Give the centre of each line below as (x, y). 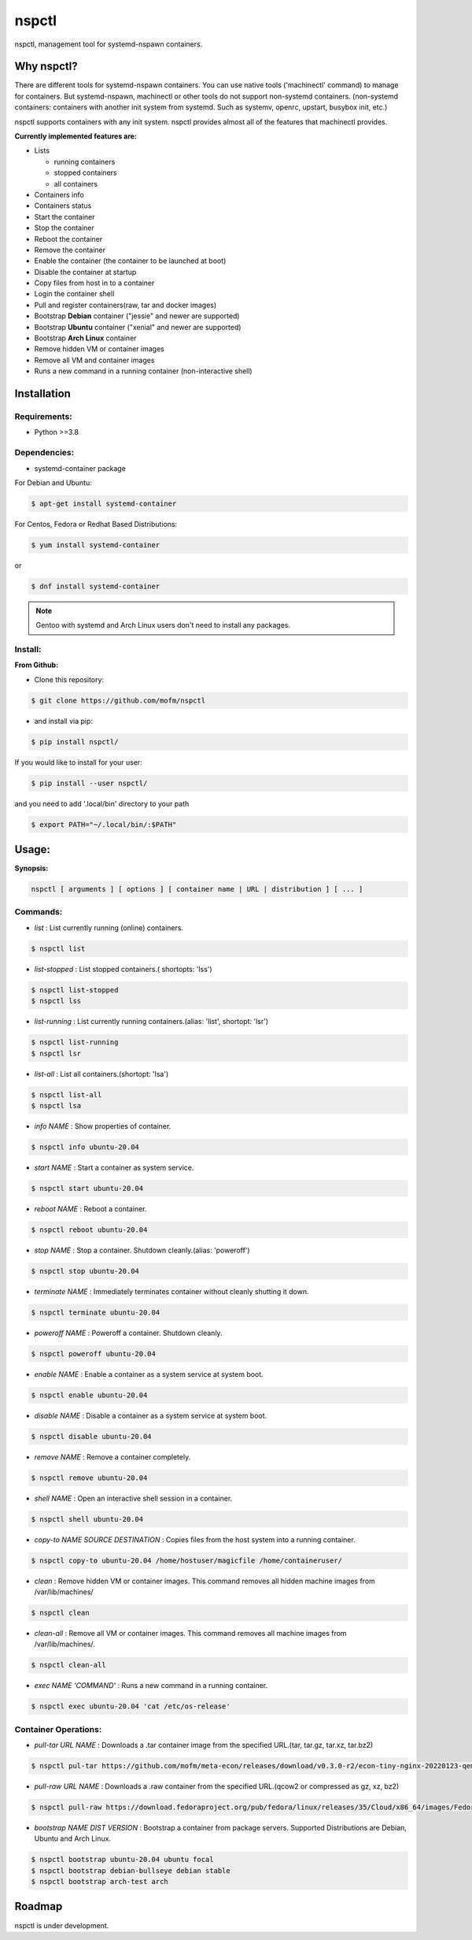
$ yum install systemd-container (96, 545)
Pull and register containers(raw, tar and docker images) (125, 305)
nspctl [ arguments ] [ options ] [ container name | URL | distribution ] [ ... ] (197, 889)
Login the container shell (74, 294)
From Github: (37, 665)
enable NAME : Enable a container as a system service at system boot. (149, 1374)
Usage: (33, 849)
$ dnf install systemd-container (96, 586)
